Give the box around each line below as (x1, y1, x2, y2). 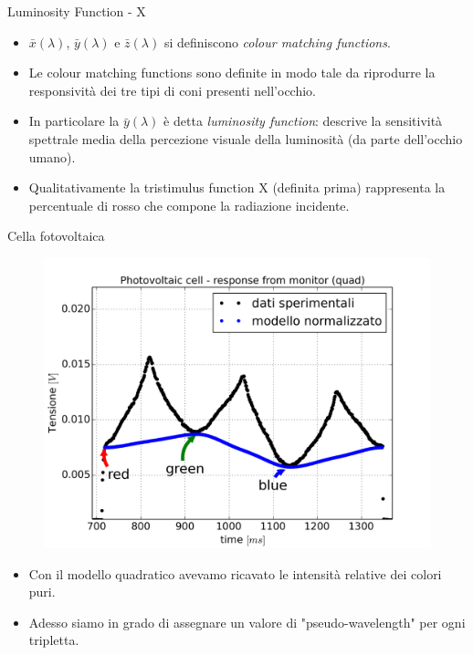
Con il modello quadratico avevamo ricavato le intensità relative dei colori (28, 564, 442, 583)
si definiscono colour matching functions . (163, 32, 391, 51)
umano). (28, 147, 76, 166)
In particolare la (28, 111, 120, 130)
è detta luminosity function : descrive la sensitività (163, 111, 443, 130)
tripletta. (28, 630, 79, 650)
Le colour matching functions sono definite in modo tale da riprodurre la (28, 63, 436, 82)
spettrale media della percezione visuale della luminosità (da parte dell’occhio (28, 129, 463, 148)
